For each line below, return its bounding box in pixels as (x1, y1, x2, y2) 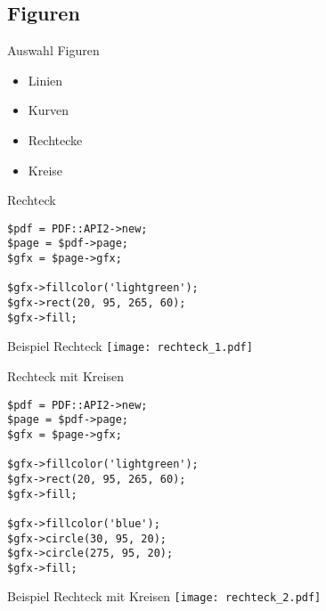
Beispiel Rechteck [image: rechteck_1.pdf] (7, 337, 253, 355)
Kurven (28, 101, 69, 119)
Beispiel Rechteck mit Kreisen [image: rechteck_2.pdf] (7, 587, 322, 606)
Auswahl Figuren (7, 41, 100, 60)
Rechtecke (28, 130, 83, 149)
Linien (28, 70, 63, 89)
